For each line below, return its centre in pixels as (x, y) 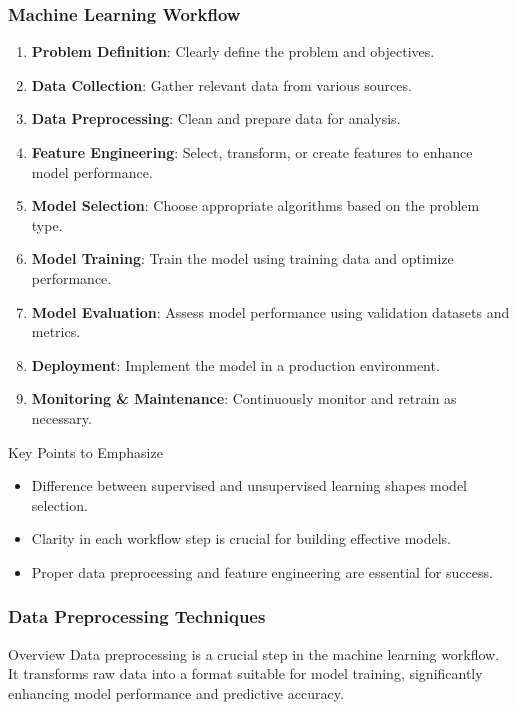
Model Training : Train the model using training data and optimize (242, 258)
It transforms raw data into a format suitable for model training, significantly (245, 673)
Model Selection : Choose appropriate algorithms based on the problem (255, 205)
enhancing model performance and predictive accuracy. (176, 692)
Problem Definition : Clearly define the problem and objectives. (233, 51)
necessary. (61, 417)
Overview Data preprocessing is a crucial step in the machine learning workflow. (254, 653)
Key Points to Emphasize (85, 451)
